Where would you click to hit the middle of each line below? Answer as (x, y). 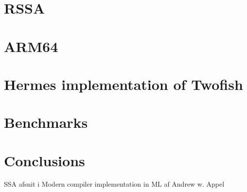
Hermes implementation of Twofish (123, 84)
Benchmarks (46, 122)
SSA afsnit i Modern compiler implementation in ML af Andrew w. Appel (114, 183)
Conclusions (44, 160)
